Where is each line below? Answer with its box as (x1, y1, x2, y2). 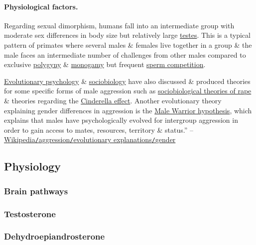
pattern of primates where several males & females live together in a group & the (4, 39, 252, 50)
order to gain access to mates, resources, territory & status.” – (4, 124, 193, 135)
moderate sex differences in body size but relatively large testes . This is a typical (4, 30, 251, 40)
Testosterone (4, 207, 56, 220)
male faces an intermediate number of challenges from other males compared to (4, 49, 246, 60)
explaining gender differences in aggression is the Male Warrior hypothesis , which (4, 105, 252, 115)
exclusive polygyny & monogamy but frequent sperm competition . (4, 59, 206, 70)
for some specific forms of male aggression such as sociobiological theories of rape (4, 85, 252, 96)
